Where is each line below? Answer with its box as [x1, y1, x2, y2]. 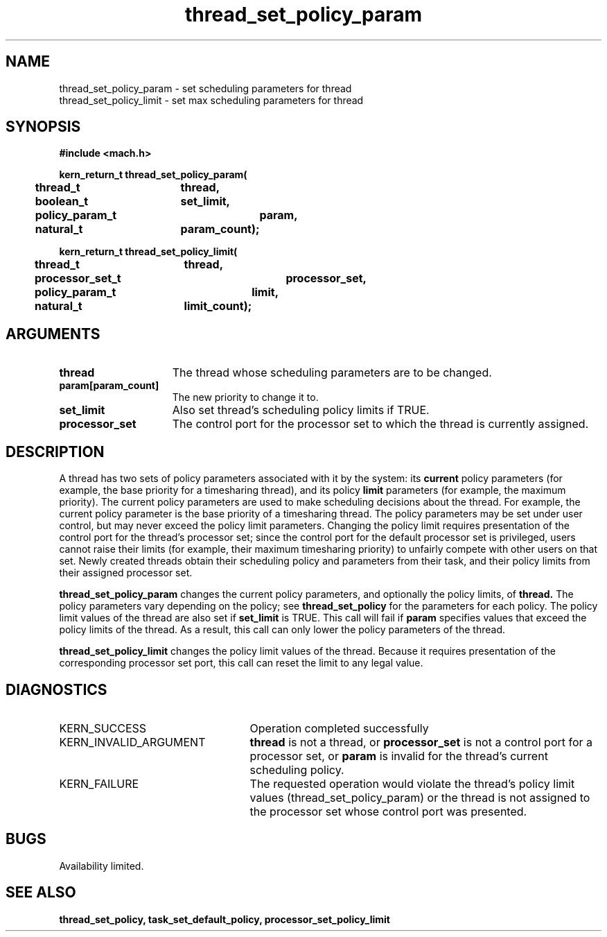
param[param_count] [59, 379, 159, 392]
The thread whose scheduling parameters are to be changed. [172, 366, 492, 380]
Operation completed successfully [249, 721, 429, 735]
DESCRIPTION [6, 442, 105, 461]
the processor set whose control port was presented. [249, 804, 527, 818]
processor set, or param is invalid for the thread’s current [249, 748, 548, 763]
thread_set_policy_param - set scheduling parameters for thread [59, 82, 352, 94]
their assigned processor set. [59, 567, 193, 579]
